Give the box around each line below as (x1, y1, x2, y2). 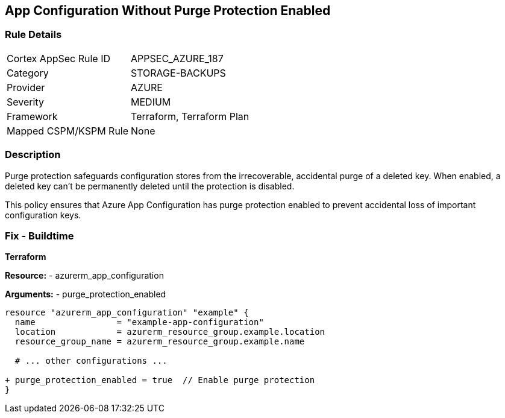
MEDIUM (131, 95, 171, 108)
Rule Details (5, 28, 62, 41)
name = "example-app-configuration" (14, 317, 264, 328)
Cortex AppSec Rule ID (7, 52, 111, 65)
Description (5, 148, 61, 161)
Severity (7, 95, 44, 108)
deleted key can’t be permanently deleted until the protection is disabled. (5, 180, 295, 191)
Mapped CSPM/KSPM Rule (7, 124, 129, 137)
